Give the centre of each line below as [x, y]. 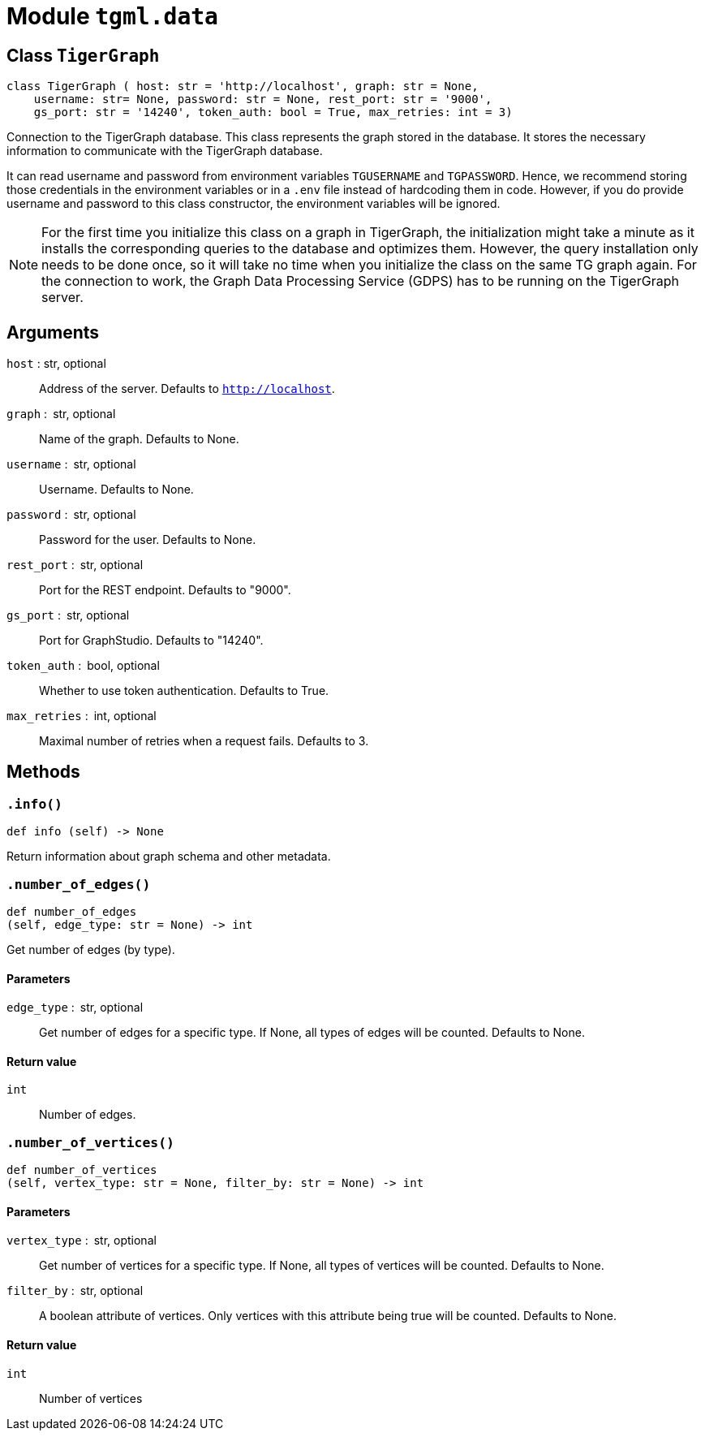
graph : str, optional [61, 414]
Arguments [53, 332]
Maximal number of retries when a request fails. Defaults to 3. [204, 741]
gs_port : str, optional [68, 615]
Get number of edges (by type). [91, 949]
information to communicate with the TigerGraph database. [165, 151]
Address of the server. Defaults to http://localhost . [187, 389]
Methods [43, 772]
